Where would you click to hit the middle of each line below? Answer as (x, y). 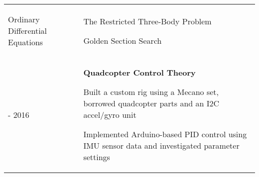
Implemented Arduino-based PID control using (165, 134)
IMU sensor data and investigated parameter (161, 145)
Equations (26, 42)
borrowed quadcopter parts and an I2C (151, 103)
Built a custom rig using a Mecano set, (151, 92)
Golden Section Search (123, 40)
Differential (28, 31)
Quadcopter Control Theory (139, 72)
